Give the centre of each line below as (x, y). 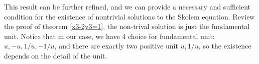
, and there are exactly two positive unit (116, 46)
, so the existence (225, 46)
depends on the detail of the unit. (56, 55)
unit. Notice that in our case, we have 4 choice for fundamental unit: (109, 36)
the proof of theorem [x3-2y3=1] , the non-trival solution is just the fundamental (127, 26)
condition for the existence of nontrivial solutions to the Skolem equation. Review (129, 16)
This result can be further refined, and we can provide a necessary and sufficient (127, 6)
